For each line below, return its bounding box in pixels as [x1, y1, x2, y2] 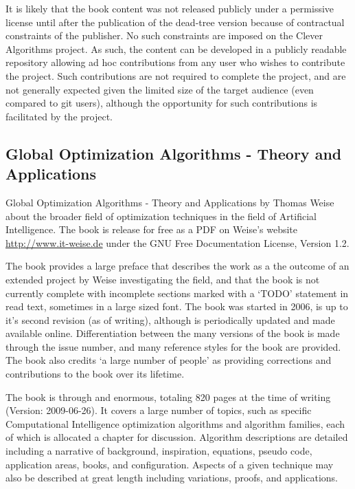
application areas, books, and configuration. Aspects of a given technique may [5, 457, 334, 471]
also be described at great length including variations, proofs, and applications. [5, 470, 338, 485]
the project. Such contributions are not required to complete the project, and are [5, 68, 346, 83]
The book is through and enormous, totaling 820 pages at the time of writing [5, 389, 331, 404]
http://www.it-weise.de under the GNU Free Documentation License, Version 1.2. [5, 235, 350, 250]
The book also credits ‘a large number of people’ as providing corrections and [5, 353, 332, 367]
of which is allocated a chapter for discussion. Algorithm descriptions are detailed [5, 430, 348, 444]
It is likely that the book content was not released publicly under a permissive [5, 1, 334, 15]
